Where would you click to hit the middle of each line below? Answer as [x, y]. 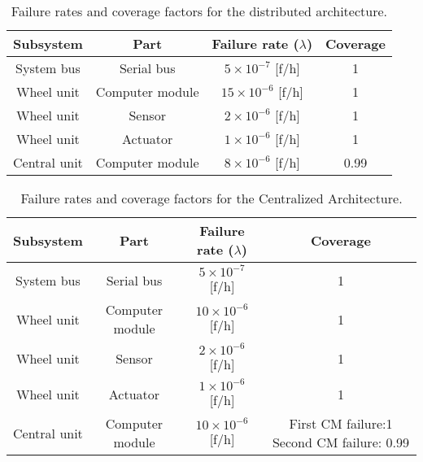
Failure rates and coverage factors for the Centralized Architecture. [211, 198]
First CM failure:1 [341, 423]
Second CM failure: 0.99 [340, 442]
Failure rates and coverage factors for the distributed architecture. [199, 11]
